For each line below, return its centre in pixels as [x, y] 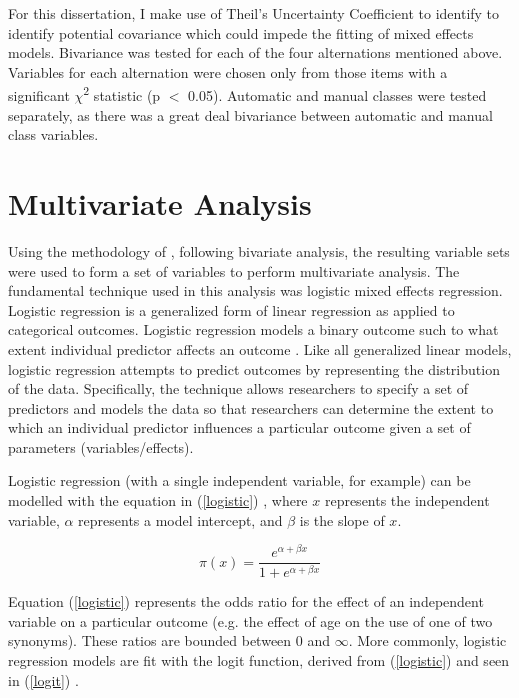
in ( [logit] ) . [43, 679]
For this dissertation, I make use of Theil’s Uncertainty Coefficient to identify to [254, 13]
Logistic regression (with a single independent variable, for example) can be [239, 480]
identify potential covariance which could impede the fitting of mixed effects [241, 32]
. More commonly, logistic [427, 640]
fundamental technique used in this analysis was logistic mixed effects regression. [255, 290]
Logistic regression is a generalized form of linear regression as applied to [231, 309]
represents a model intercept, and [180, 519]
